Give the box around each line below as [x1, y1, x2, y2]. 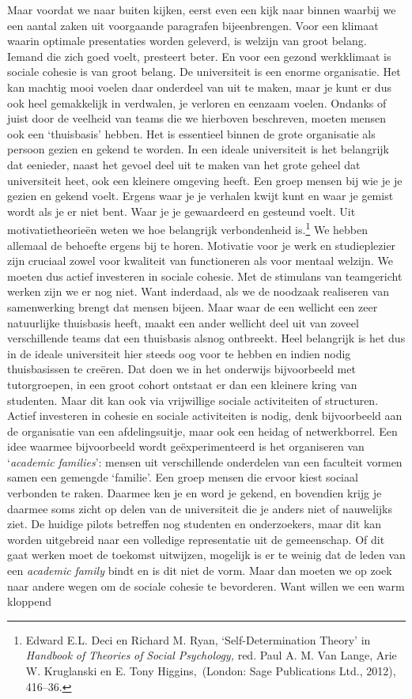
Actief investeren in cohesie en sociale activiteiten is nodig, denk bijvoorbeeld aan [7, 407, 403, 424]
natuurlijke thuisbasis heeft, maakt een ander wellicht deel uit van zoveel [7, 314, 359, 331]
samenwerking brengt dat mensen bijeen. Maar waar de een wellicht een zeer [7, 298, 378, 315]
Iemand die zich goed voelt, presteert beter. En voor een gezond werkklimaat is [7, 47, 391, 64]
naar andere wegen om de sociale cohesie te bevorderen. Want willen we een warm [7, 577, 405, 594]
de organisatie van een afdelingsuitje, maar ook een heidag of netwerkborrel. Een [7, 422, 398, 439]
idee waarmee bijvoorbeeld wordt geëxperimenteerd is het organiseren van [7, 438, 365, 455]
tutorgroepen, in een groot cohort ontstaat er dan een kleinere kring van [7, 376, 357, 392]
